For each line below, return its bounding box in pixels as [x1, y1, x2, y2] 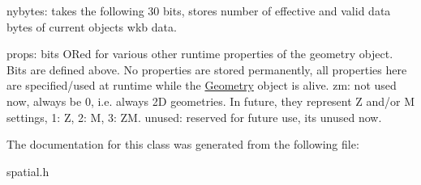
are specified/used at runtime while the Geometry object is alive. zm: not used [6, 77, 397, 94]
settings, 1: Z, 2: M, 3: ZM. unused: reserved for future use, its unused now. [6, 108, 382, 125]
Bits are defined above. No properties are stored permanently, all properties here [6, 61, 407, 78]
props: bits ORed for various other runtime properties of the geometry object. [6, 45, 393, 62]
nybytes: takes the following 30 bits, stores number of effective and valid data [6, 2, 391, 19]
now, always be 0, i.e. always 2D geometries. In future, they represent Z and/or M [6, 92, 415, 109]
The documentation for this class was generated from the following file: [6, 136, 359, 153]
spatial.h [6, 162, 49, 179]
